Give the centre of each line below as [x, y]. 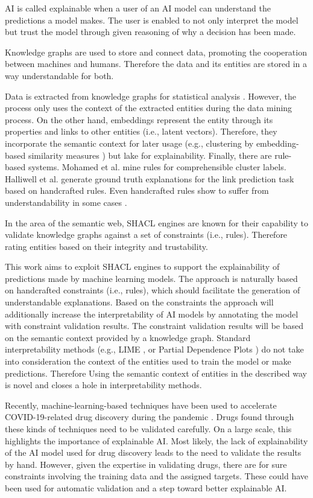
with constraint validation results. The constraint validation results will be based [154, 326]
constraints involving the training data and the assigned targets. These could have [157, 476]
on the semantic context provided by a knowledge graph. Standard [128, 337]
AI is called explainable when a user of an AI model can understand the [138, 8]
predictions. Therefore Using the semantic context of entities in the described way [156, 373]
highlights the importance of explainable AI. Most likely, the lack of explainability [156, 440]
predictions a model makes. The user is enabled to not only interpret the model [152, 20]
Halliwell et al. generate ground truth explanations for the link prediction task [150, 178]
